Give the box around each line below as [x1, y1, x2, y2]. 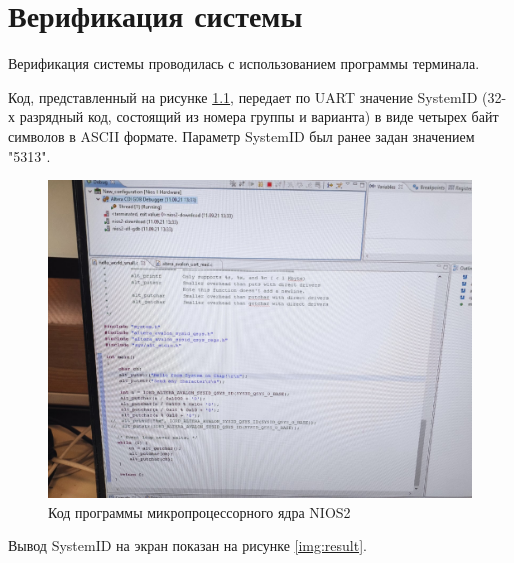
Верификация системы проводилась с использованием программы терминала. [8, 53, 480, 74]
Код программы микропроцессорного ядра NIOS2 [48, 501, 351, 522]
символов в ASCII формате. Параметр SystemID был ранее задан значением [8, 125, 475, 146]
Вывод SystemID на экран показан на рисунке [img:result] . [8, 535, 368, 556]
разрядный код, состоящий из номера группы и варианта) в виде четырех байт [19, 106, 499, 127]
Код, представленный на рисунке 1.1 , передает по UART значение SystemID [8, 86, 478, 107]
